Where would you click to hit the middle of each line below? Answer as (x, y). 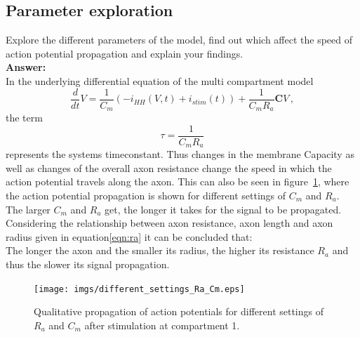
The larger (28, 209)
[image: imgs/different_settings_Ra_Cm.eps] (139, 289)
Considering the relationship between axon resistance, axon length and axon (169, 223)
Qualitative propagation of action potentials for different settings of (179, 311)
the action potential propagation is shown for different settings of (146, 195)
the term (24, 118)
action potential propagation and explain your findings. (125, 53)
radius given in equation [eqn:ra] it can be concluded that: (129, 236)
